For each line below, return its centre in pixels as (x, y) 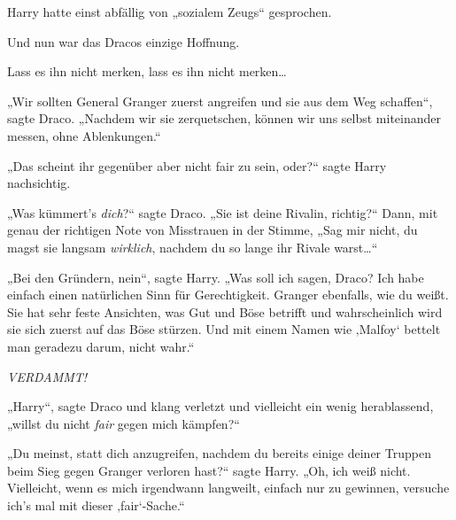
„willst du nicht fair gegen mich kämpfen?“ (124, 423)
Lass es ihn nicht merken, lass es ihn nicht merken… (147, 71)
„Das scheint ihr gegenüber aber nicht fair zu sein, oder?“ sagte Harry (197, 165)
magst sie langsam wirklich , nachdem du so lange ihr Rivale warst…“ (193, 247)
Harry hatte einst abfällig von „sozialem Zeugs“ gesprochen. (170, 12)
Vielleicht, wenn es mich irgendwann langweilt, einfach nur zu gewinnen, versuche (228, 488)
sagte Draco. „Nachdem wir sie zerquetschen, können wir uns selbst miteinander (224, 118)
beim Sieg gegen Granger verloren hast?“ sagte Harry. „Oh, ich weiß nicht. (209, 470)
